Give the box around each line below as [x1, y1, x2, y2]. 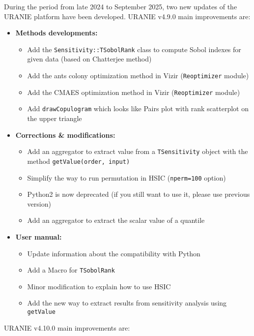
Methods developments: [15, 28, 98, 38]
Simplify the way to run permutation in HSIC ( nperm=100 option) [27, 172, 226, 183]
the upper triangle [27, 113, 82, 123]
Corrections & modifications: [15, 129, 115, 140]
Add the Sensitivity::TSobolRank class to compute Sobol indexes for [27, 44, 241, 54]
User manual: [15, 231, 62, 242]
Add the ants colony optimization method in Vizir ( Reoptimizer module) [27, 70, 249, 81]
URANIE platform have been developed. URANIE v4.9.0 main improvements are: [4, 11, 251, 21]
